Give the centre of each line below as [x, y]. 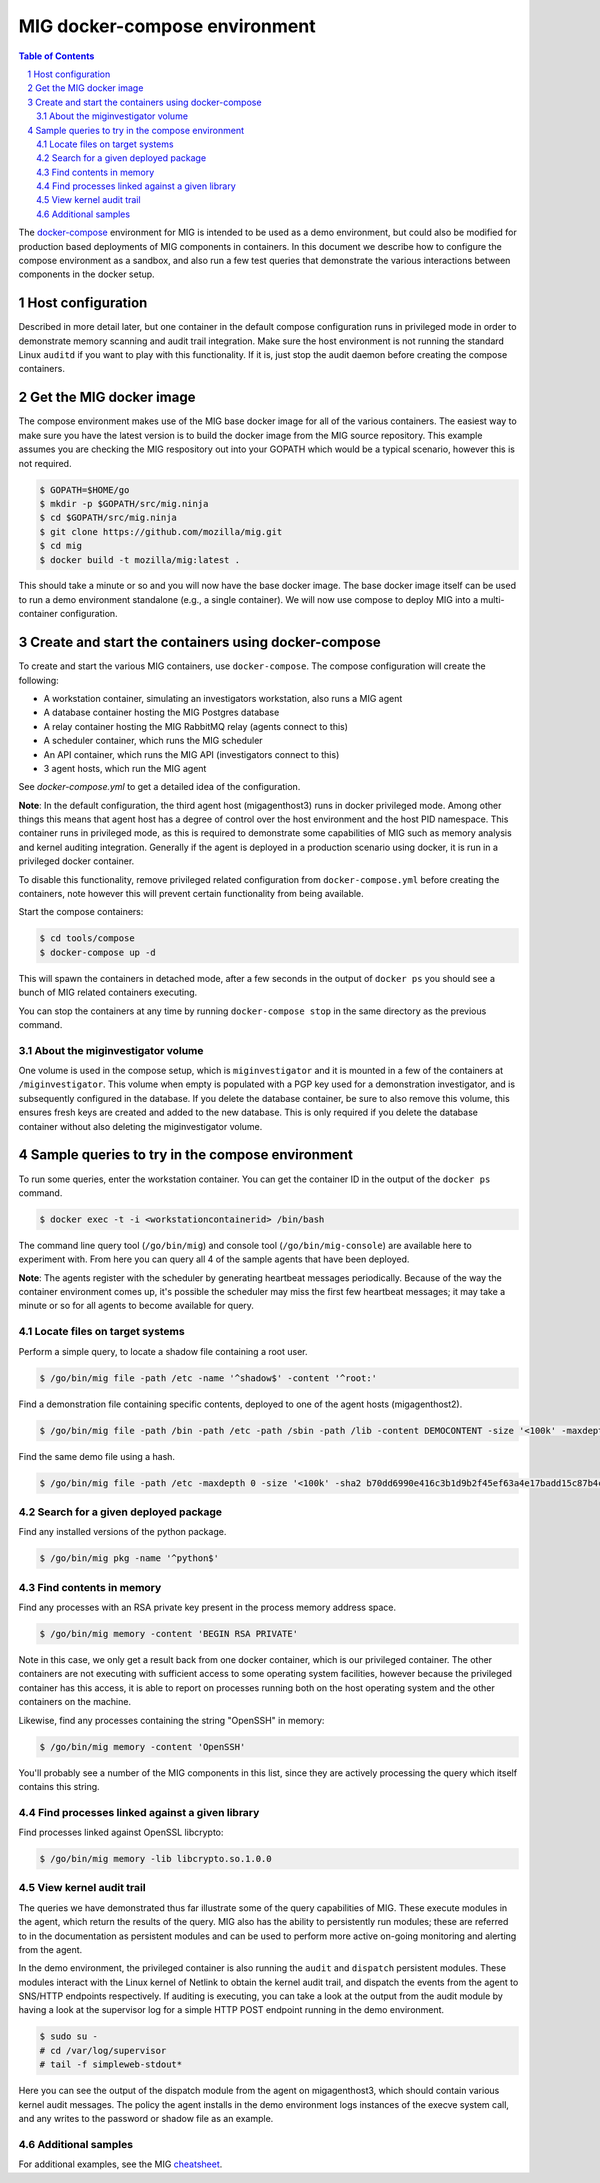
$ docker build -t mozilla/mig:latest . [139, 559]
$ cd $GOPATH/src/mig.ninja [108, 518]
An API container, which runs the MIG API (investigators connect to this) [191, 754]
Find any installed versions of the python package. [122, 1532]
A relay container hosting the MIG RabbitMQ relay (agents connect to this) [196, 726]
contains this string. [59, 1786]
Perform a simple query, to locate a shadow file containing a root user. [163, 1351]
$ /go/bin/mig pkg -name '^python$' [129, 1558]
